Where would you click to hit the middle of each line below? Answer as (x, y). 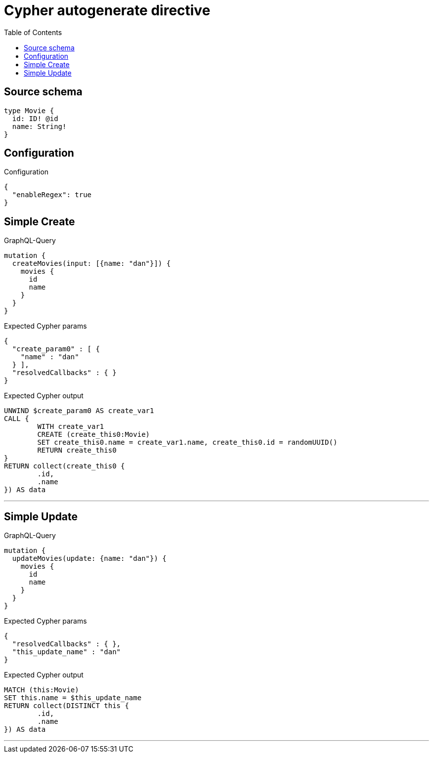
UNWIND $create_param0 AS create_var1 (79, 411)
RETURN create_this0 (77, 450)
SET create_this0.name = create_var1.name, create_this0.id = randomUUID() (187, 442)
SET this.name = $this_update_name (73, 698)
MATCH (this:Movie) (42, 690)
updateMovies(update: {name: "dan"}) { (89, 559)
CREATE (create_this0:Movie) (94, 435)
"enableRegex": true (52, 195)
